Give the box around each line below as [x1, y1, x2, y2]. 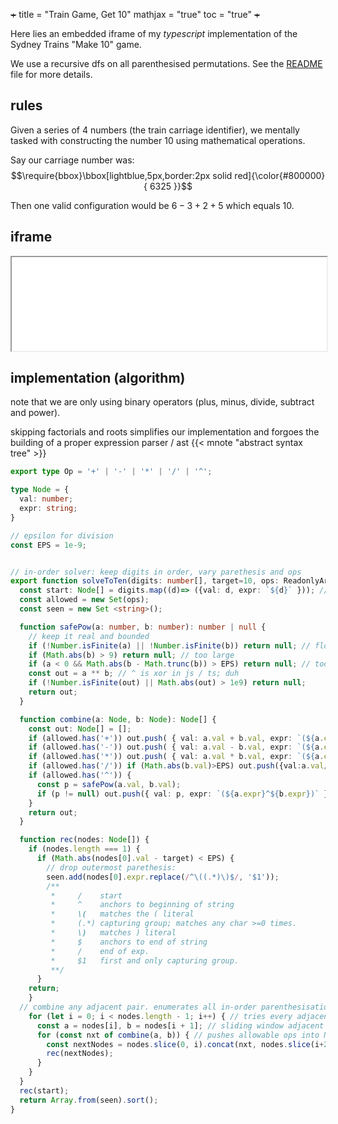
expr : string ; [19, 504, 78, 514]
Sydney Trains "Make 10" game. [10, 39, 142, 50]
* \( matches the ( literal [50, 909, 195, 919]
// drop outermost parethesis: [46, 862, 177, 873]
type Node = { [10, 485, 70, 495]
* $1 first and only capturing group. [50, 955, 240, 966]
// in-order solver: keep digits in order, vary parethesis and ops [10, 567, 302, 577]
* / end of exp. [50, 946, 150, 956]
